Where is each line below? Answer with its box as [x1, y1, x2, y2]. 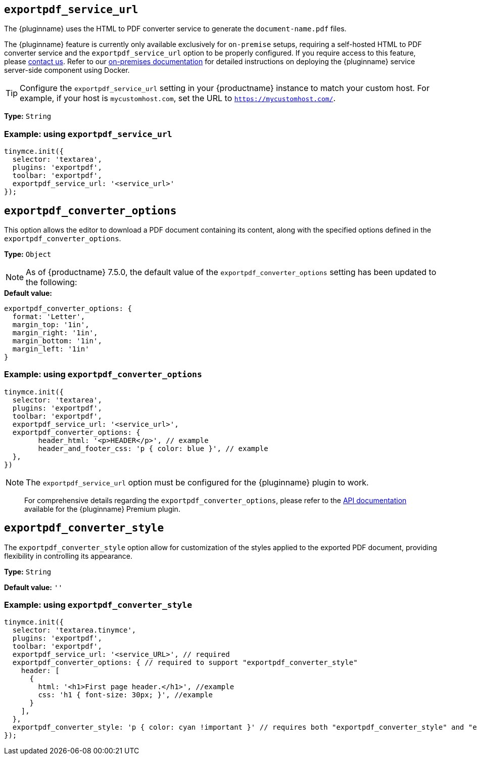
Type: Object [4, 250, 52, 259]
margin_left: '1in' [12, 345, 89, 353]
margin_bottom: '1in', [12, 337, 102, 345]
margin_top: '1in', [12, 321, 89, 329]
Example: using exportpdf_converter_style [4, 599, 193, 610]
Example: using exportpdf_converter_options [4, 369, 202, 380]
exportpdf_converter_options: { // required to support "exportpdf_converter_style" [12, 658, 358, 667]
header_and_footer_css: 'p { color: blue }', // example [38, 444, 268, 453]
